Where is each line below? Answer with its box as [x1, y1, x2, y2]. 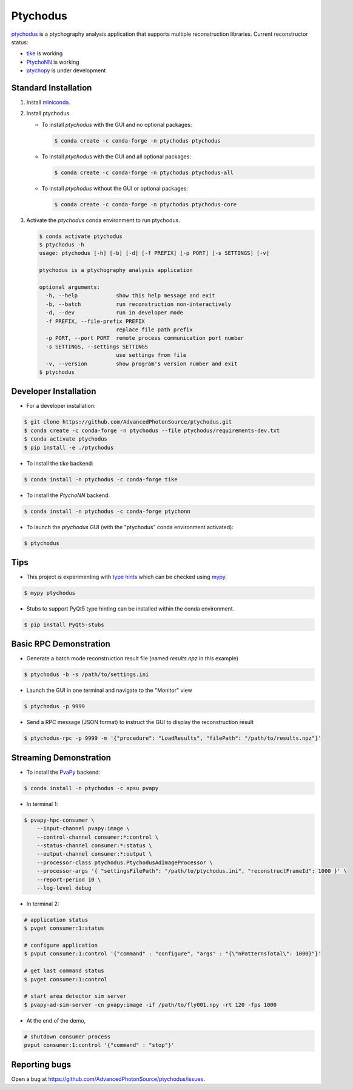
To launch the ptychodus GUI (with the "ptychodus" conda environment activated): [26, 523, 234, 530]
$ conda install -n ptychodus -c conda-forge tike [24, 476, 178, 482]
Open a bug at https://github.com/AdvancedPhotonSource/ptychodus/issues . [11, 1075, 206, 1083]
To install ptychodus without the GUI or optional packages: [41, 184, 188, 192]
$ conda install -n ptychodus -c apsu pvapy [24, 785, 159, 791]
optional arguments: [39, 284, 100, 291]
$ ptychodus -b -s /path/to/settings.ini [24, 671, 149, 678]
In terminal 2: [26, 900, 59, 907]
